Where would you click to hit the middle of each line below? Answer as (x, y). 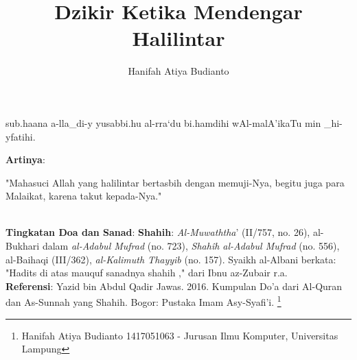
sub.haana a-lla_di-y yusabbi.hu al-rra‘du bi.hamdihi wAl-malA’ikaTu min (163, 122)
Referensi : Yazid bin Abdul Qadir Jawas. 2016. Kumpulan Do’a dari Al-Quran (174, 286)
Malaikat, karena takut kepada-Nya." (84, 196)
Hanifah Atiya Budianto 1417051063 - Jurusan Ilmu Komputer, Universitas (180, 335)
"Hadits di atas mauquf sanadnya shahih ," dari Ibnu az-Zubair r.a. (147, 273)
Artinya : (25, 159)
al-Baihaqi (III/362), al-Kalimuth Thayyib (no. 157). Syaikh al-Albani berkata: (171, 259)
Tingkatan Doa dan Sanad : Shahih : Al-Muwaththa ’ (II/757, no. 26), (158, 232)
